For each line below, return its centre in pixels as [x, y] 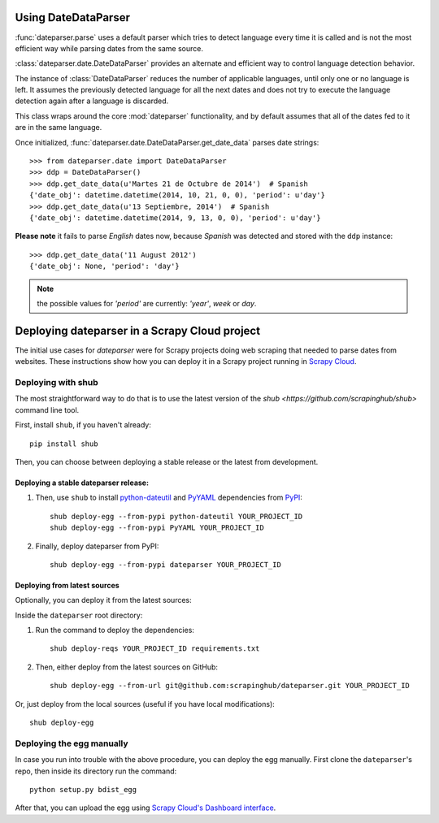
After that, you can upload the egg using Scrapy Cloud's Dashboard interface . [146, 808]
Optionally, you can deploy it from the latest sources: [104, 600]
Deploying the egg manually [72, 743]
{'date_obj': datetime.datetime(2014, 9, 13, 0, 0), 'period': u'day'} [175, 218]
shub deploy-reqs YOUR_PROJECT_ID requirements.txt [155, 649]
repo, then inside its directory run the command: [96, 771]
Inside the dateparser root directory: [79, 615]
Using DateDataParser [72, 17]
